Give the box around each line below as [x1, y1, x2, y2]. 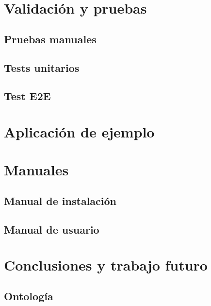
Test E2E [4, 88, 51, 103]
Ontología [4, 288, 53, 303]
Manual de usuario [4, 221, 99, 237]
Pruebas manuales [4, 31, 97, 46]
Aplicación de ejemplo [4, 121, 155, 141]
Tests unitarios [4, 60, 80, 75]
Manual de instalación [4, 193, 116, 208]
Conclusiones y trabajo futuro [4, 255, 208, 275]
